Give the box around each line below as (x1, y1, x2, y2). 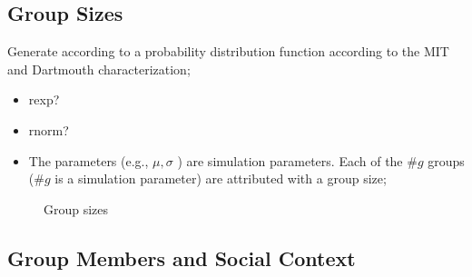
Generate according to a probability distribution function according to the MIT (7, 42, 449, 61)
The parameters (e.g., (28, 151, 149, 170)
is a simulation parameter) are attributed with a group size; (54, 169, 387, 188)
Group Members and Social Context (7, 243, 356, 272)
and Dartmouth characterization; (7, 59, 191, 78)
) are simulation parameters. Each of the (177, 151, 403, 170)
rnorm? (28, 120, 69, 139)
